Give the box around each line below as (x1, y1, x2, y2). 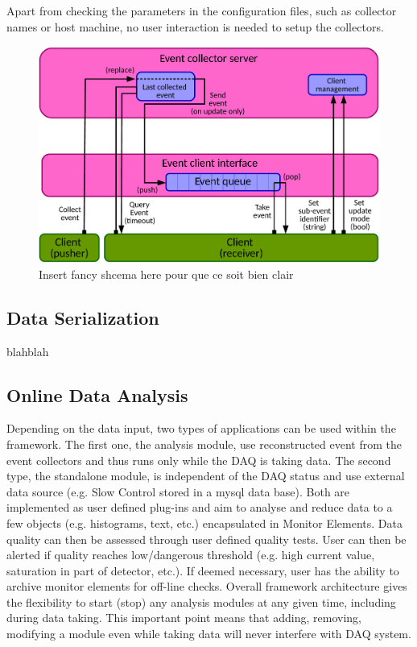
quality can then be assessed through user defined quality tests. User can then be (6, 530, 407, 547)
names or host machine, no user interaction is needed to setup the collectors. (6, 18, 384, 35)
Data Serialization (6, 305, 159, 330)
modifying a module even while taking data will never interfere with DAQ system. (6, 625, 411, 642)
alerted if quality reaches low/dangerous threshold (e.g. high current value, (6, 546, 375, 563)
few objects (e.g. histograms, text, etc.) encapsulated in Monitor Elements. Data (6, 514, 403, 531)
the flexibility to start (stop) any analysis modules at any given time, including (6, 593, 396, 610)
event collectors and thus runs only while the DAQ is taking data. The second (6, 451, 391, 468)
